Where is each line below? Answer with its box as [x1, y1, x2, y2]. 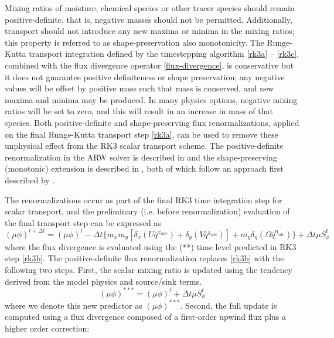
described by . [5, 173, 55, 186]
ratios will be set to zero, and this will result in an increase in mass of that [5, 105, 273, 117]
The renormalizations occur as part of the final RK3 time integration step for [5, 193, 282, 206]
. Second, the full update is [180, 299, 277, 311]
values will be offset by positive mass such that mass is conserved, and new [5, 82, 274, 94]
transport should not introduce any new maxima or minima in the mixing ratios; [5, 25, 295, 37]
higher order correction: [5, 322, 90, 334]
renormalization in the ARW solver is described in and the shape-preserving [5, 151, 277, 163]
